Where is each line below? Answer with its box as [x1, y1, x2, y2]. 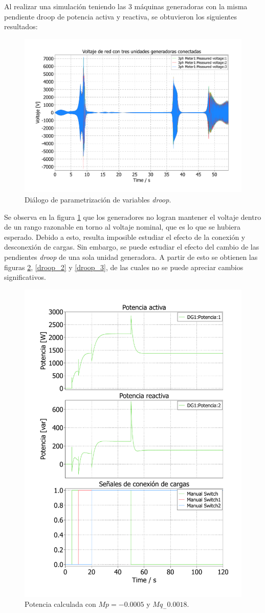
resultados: [4, 21, 38, 32]
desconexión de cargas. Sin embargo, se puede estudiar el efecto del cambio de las [4, 241, 259, 252]
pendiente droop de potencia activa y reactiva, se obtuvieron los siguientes [4, 11, 237, 22]
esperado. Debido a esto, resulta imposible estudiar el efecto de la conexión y [4, 231, 246, 242]
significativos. [4, 272, 46, 282]
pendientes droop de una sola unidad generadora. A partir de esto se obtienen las [4, 252, 258, 262]
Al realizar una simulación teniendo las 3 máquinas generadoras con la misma [4, 1, 248, 11]
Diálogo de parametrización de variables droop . [25, 194, 171, 205]
